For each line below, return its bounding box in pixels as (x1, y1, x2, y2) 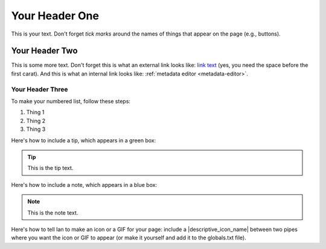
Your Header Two (11, 46, 78, 56)
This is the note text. (27, 209, 78, 216)
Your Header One (11, 9, 100, 22)
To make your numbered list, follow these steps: (11, 97, 131, 105)
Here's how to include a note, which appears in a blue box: (11, 181, 157, 188)
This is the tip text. (27, 165, 74, 172)
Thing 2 (26, 117, 46, 124)
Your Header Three (11, 85, 68, 93)
